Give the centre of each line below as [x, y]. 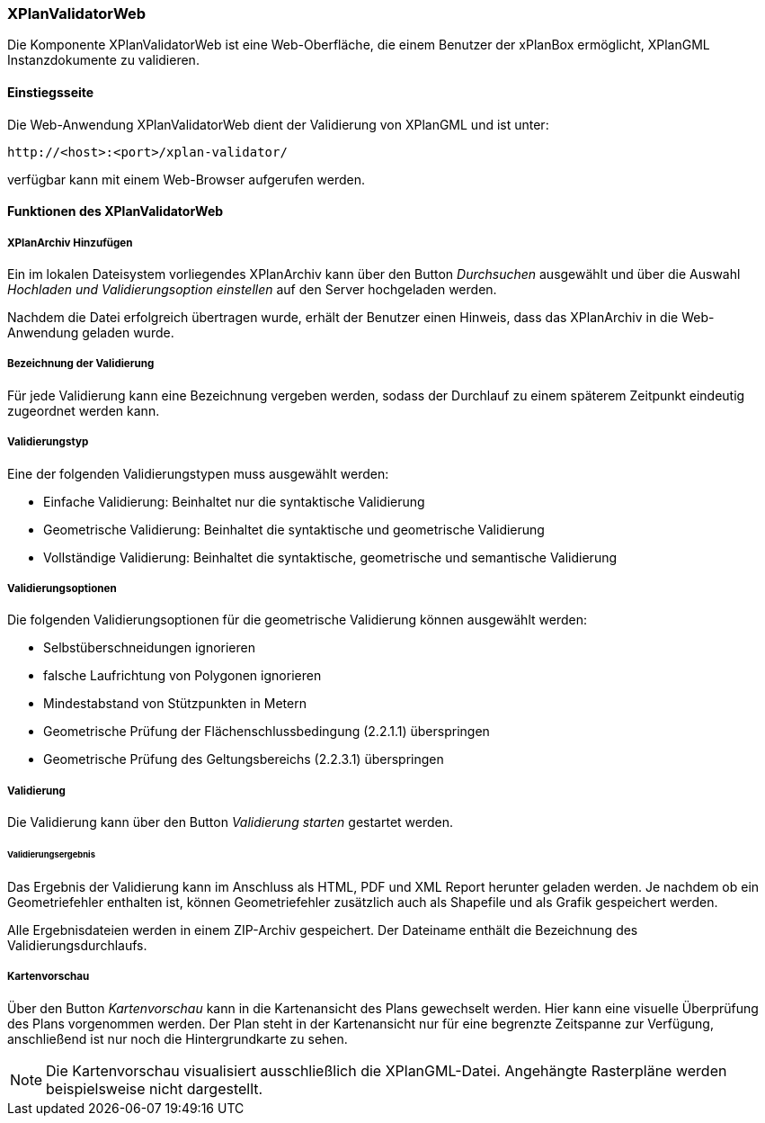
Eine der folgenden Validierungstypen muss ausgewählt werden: [198, 473]
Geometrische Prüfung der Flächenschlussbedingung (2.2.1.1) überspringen [267, 732]
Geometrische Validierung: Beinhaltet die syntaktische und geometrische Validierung [294, 529]
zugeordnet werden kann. [84, 410]
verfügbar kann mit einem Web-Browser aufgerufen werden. [187, 179]
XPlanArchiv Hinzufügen [70, 243]
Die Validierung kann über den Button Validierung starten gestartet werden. [231, 822]
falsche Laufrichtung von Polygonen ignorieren [182, 676]
